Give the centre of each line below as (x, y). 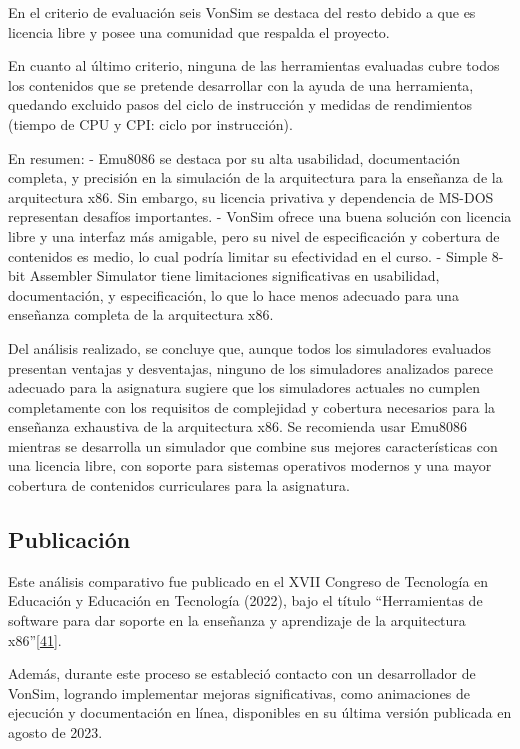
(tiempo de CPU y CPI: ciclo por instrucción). (150, 123)
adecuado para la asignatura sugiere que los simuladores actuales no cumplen (244, 387)
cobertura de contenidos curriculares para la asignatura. (179, 485)
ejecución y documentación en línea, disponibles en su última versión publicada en (260, 712)
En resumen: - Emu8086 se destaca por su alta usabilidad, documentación (234, 157)
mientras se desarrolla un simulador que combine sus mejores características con (253, 445)
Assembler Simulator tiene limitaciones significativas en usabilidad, (234, 275)
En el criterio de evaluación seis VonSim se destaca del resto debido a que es (242, 12)
